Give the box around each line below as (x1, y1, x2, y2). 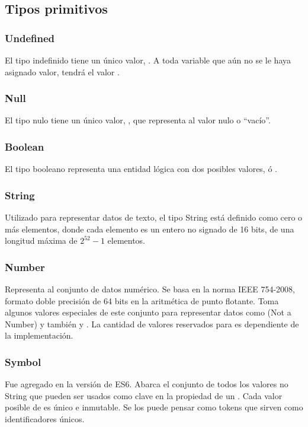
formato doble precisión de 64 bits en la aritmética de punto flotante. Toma (5, 294, 279, 307)
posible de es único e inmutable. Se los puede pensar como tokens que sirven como (5, 401, 303, 413)
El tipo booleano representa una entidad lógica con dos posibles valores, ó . (5, 162, 277, 175)
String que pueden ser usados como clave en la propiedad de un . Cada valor (5, 389, 283, 401)
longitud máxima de (5, 234, 78, 247)
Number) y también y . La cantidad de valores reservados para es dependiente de (5, 317, 299, 330)
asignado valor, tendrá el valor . (5, 65, 120, 78)
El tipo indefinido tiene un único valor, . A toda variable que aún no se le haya (5, 54, 291, 66)
